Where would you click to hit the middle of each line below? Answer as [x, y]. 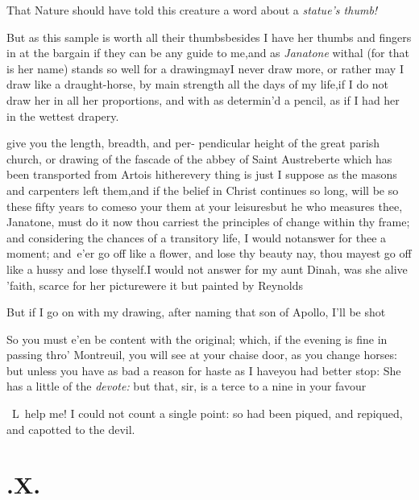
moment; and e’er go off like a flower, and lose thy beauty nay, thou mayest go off [209, 253]
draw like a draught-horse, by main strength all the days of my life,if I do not [198, 84]
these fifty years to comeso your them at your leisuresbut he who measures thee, [205, 206]
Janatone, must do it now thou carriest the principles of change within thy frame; [208, 222]
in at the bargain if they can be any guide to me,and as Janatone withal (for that [208, 53]
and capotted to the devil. [71, 429]
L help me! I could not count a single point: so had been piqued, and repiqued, [207, 413]
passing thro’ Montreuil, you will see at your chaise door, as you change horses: [202, 355]
